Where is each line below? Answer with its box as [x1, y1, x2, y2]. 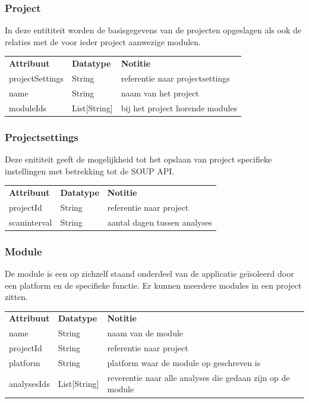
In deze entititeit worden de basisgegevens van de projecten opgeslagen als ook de [5, 24, 301, 36]
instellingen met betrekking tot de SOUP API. [5, 164, 175, 177]
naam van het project [121, 86, 199, 99]
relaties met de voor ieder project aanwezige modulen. [5, 35, 201, 48]
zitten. [5, 290, 28, 303]
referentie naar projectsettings [121, 72, 230, 84]
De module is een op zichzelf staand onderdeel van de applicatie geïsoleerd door [5, 267, 294, 279]
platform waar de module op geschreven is [107, 357, 261, 368]
